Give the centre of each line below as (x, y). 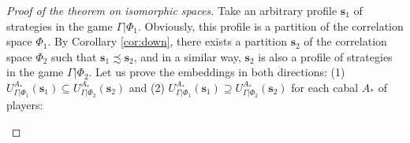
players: (25, 105)
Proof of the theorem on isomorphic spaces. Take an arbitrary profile (172, 10)
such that (74, 56)
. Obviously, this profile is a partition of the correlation (270, 26)
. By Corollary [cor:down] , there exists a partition (167, 41)
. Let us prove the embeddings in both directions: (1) (217, 72)
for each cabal (325, 87)
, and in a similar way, (187, 56)
